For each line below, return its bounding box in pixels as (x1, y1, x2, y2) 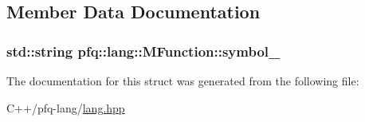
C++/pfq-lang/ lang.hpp (6, 99, 125, 116)
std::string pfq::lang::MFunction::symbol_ (6, 41, 281, 61)
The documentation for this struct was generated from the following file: (6, 73, 359, 89)
